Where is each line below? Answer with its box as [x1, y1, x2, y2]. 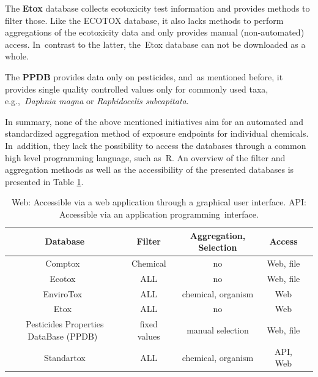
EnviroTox [43, 287, 83, 300]
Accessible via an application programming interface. [59, 207, 259, 220]
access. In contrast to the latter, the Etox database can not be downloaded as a [5, 37, 306, 50]
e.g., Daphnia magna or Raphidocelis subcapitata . [5, 94, 189, 107]
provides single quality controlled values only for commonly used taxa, [5, 82, 268, 95]
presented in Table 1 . [5, 175, 84, 188]
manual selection [187, 324, 249, 337]
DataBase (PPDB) [28, 329, 98, 342]
